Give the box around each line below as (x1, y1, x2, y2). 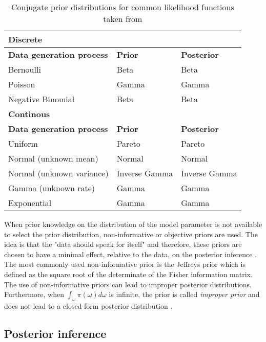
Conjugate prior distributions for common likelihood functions (11, 1, 234, 13)
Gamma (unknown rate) (8, 182, 95, 194)
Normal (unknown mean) (8, 152, 98, 164)
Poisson (8, 78, 35, 90)
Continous (8, 108, 50, 120)
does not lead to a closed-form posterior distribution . (4, 300, 173, 311)
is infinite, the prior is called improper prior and (109, 289, 260, 300)
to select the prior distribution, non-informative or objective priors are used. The (4, 229, 258, 239)
